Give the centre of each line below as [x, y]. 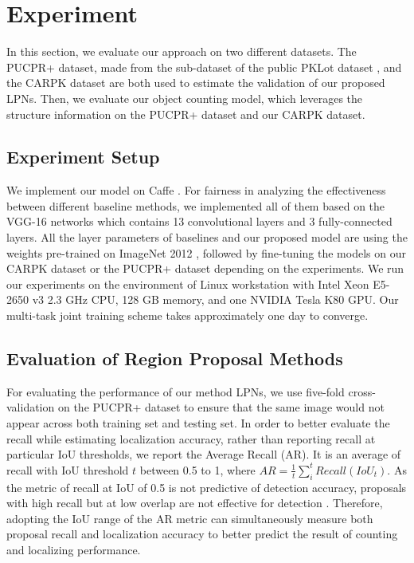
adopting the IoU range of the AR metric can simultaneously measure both [190, 518]
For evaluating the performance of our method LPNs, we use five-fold [176, 391]
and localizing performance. [74, 549]
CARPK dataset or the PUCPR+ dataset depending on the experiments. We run [205, 268]
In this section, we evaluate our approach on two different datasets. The [182, 51]
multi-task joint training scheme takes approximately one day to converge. [187, 315]
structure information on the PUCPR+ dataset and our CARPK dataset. [186, 114]
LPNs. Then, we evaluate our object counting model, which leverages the [185, 98]
